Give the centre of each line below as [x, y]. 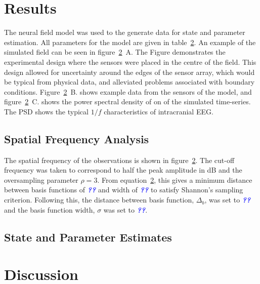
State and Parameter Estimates [88, 237]
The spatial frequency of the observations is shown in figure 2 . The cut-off [119, 160]
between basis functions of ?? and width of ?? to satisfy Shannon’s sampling [124, 190]
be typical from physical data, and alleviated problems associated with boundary [129, 82]
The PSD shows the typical [46, 111]
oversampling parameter [41, 179]
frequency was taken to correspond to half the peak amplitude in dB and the [123, 170]
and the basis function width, [50, 209]
